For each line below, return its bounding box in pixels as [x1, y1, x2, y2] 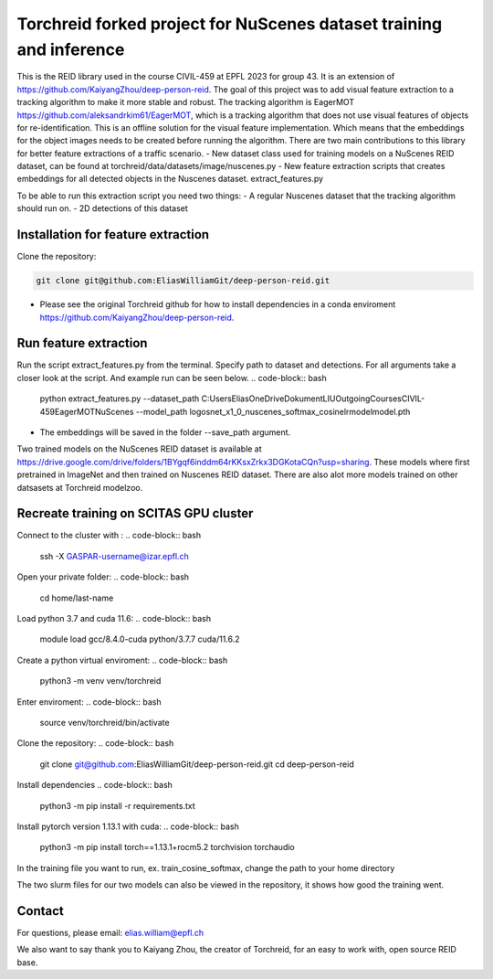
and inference [16, 39, 125, 59]
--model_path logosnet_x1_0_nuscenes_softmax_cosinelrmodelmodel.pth [135, 406, 411, 417]
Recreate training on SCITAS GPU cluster [16, 505, 254, 521]
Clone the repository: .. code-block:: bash [16, 738, 174, 749]
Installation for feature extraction [16, 227, 210, 242]
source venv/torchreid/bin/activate [39, 717, 170, 728]
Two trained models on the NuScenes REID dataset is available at [16, 443, 262, 454]
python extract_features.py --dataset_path [39, 393, 200, 404]
